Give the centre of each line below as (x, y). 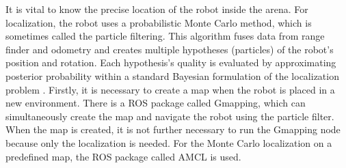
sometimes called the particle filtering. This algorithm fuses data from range (165, 36)
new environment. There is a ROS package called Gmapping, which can (156, 103)
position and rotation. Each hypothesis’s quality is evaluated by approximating (171, 62)
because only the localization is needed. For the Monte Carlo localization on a (169, 142)
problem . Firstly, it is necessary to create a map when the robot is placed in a (170, 89)
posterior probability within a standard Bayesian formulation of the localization (172, 75)
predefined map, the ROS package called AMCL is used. (123, 156)
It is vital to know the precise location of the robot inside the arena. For (157, 9)
